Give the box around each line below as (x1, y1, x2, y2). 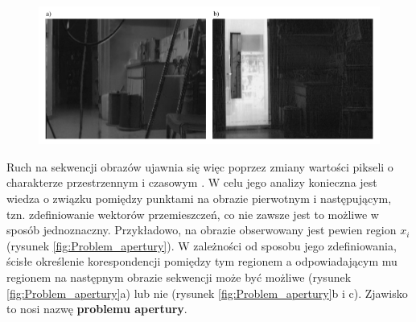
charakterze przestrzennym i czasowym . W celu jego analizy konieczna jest (6, 174, 377, 191)
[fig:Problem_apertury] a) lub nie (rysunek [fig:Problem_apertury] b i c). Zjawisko (6, 284, 408, 301)
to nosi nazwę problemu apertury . (6, 300, 187, 317)
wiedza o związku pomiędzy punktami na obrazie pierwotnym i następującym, (6, 190, 392, 207)
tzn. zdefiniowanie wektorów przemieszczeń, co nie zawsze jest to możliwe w (6, 205, 379, 222)
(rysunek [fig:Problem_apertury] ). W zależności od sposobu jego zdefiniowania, (6, 237, 397, 254)
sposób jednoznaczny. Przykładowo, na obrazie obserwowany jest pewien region (6, 221, 397, 238)
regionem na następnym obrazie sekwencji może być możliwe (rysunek (6, 269, 352, 286)
